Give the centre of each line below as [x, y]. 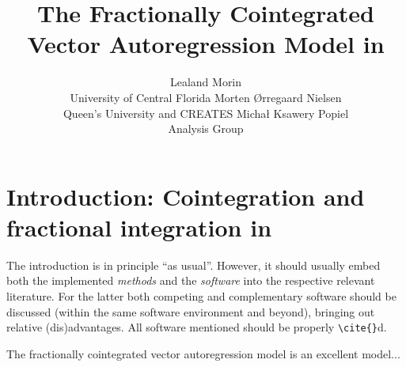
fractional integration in [139, 227]
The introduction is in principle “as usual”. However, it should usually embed [194, 265]
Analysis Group [206, 129]
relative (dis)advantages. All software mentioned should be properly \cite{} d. [197, 327]
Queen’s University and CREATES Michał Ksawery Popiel [206, 113]
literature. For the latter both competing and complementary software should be [201, 296]
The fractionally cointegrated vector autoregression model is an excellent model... [203, 353]
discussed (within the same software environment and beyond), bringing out [191, 311]
